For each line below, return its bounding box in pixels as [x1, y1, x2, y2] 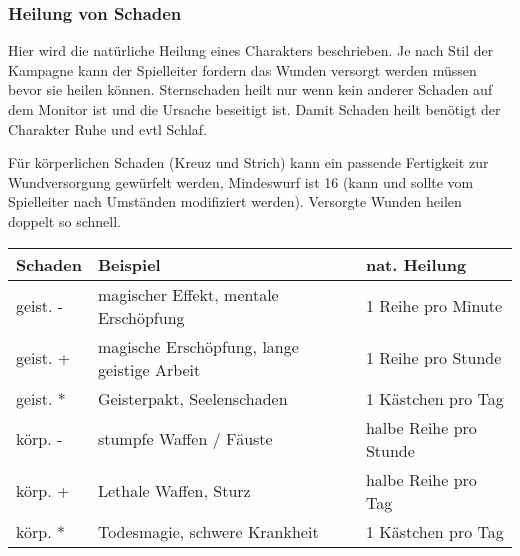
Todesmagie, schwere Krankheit [97, 519, 319, 543]
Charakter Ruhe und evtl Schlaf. [8, 118, 208, 139]
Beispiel [97, 252, 161, 276]
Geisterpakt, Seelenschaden [97, 386, 288, 410]
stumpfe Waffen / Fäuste [97, 427, 273, 451]
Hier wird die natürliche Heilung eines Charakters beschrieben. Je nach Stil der [8, 40, 494, 61]
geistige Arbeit [97, 357, 201, 381]
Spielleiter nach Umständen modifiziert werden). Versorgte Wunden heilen [8, 191, 462, 212]
